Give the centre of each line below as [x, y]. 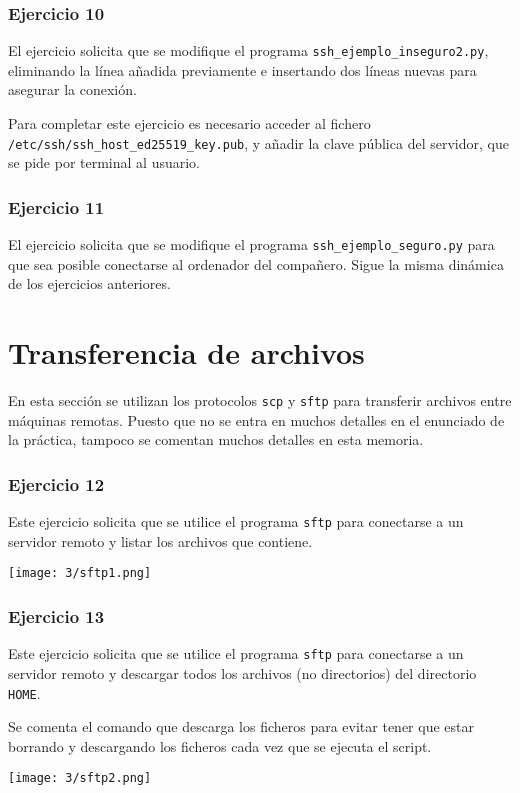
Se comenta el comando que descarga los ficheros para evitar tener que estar [241, 726]
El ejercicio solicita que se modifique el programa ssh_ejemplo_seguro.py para [251, 244]
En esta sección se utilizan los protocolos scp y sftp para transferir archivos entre [260, 400]
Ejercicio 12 [56, 483]
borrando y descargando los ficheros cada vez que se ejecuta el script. [220, 745]
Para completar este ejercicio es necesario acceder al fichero [189, 123]
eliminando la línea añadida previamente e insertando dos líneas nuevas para [242, 69]
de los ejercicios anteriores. [89, 283]
